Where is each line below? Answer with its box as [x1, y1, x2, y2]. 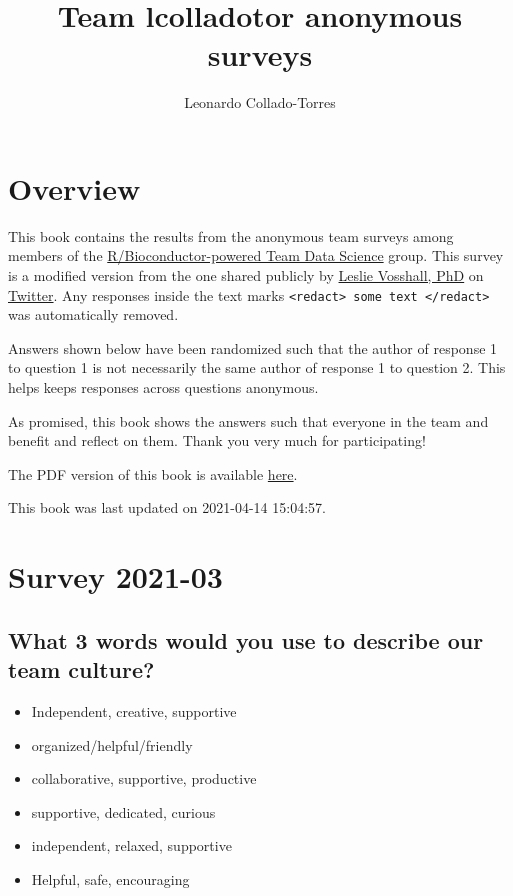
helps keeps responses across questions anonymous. [8, 377, 319, 398]
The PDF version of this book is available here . [8, 463, 298, 484]
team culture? [8, 654, 155, 685]
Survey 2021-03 [8, 556, 223, 597]
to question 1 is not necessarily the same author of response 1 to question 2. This [8, 357, 506, 378]
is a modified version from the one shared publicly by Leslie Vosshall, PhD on [8, 265, 484, 286]
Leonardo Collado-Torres [184, 92, 336, 113]
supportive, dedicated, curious [31, 801, 216, 822]
